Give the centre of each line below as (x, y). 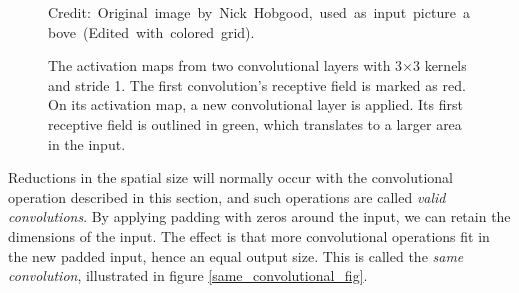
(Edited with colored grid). (168, 31)
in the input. (87, 143)
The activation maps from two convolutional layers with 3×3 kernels (257, 65)
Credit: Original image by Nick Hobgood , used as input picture (252, 12)
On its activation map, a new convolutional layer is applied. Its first (255, 104)
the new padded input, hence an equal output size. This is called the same (236, 255)
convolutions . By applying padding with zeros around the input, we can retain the (259, 216)
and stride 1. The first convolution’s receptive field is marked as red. (257, 84)
